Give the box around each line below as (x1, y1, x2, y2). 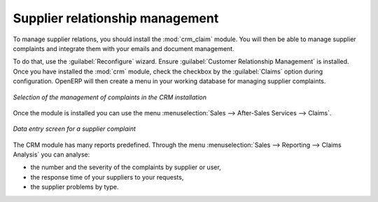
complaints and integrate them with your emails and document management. (13, 44, 234, 52)
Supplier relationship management (13, 10, 219, 26)
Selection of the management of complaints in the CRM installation (13, 93, 206, 101)
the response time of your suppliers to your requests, (30, 173, 184, 181)
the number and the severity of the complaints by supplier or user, (30, 163, 222, 171)
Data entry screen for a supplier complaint (13, 124, 136, 133)
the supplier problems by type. (30, 182, 119, 192)
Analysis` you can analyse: (13, 150, 90, 159)
